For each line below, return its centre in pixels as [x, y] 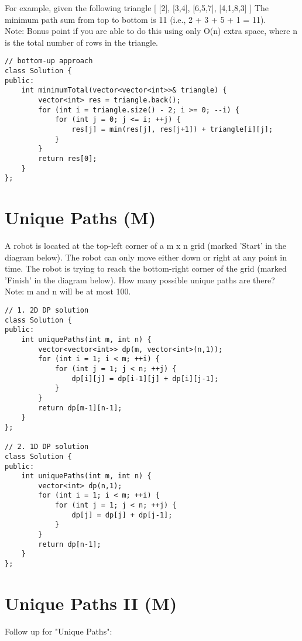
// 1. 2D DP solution [47, 310]
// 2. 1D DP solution [47, 447]
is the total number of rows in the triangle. [81, 42]
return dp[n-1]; [70, 544]
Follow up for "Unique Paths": [59, 631]
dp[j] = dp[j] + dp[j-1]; [122, 515]
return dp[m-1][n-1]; [80, 408]
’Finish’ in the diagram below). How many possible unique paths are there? [140, 280]
